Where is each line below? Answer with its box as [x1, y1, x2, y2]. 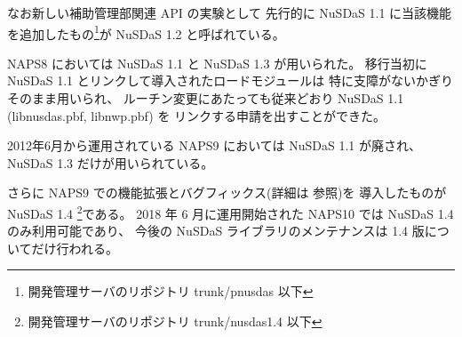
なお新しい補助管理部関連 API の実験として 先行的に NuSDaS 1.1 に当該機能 [7, 4, 452, 21]
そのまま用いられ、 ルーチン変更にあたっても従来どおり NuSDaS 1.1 [7, 89, 404, 108]
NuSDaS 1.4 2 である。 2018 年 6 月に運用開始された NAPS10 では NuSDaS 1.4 [7, 202, 454, 222]
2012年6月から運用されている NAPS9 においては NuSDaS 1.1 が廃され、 [7, 136, 422, 155]
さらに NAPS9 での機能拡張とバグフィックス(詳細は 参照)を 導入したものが [7, 183, 447, 202]
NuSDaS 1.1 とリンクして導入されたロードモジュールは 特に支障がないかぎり [7, 71, 454, 90]
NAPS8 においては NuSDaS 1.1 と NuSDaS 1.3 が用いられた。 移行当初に [7, 53, 427, 72]
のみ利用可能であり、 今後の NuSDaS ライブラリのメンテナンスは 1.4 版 [7, 221, 425, 240]
